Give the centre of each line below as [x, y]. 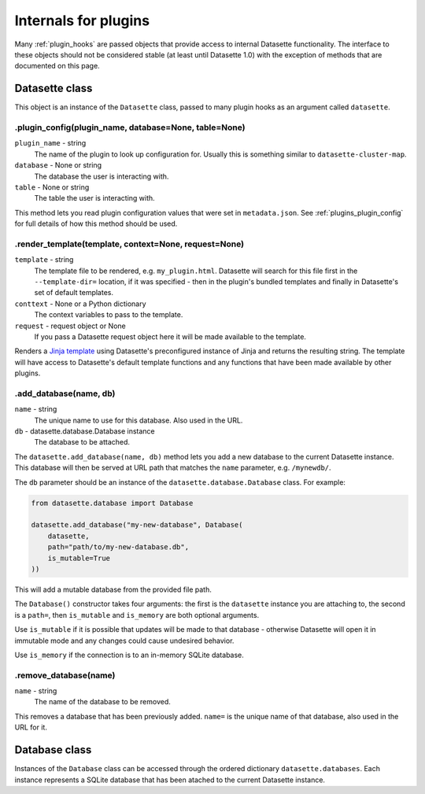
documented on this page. [57, 66]
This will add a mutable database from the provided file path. [113, 589]
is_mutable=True [79, 558]
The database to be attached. [82, 442]
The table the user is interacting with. [94, 198]
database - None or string [58, 165]
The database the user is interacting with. [102, 176]
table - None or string [52, 187]
